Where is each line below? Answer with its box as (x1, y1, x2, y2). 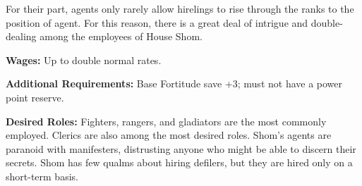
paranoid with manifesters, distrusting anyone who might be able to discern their (6, 141, 356, 156)
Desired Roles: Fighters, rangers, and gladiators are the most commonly (6, 113, 327, 128)
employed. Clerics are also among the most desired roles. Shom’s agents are (6, 128, 332, 142)
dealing (6, 29, 37, 44)
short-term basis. (6, 168, 78, 183)
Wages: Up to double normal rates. (6, 52, 162, 67)
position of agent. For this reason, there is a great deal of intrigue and (6, 15, 308, 30)
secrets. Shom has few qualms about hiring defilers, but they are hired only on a (6, 155, 353, 170)
